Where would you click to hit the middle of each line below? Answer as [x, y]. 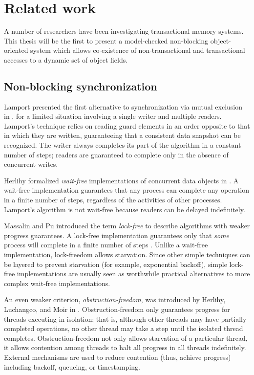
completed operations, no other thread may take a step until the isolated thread [124, 328]
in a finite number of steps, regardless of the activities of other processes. [113, 200]
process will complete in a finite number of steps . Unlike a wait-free [106, 245]
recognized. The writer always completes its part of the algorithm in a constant [123, 145]
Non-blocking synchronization [81, 86]
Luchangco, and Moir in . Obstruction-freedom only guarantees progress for [117, 309]
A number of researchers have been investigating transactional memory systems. [124, 31]
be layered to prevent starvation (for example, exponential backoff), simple [116, 264]
